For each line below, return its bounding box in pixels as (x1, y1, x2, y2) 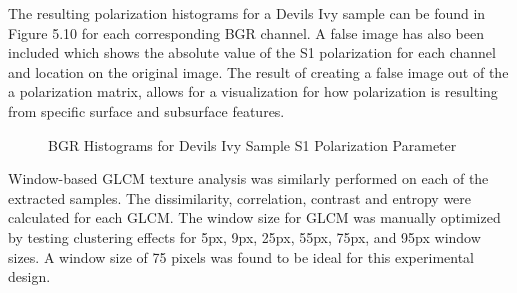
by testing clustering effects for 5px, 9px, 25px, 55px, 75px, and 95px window (8, 226, 481, 247)
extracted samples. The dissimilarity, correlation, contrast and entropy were (8, 187, 472, 208)
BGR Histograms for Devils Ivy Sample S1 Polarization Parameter (48, 134, 457, 155)
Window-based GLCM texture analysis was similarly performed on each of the (8, 168, 489, 189)
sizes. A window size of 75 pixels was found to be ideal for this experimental (8, 246, 475, 267)
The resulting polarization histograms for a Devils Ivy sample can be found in (8, 3, 486, 23)
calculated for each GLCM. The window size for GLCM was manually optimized (8, 207, 501, 228)
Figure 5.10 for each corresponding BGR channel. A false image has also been (8, 22, 484, 43)
